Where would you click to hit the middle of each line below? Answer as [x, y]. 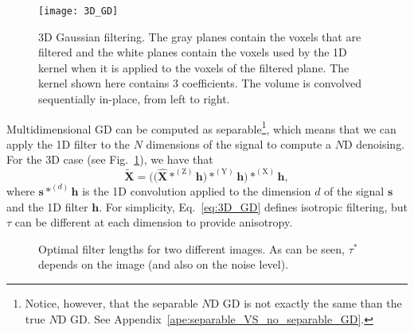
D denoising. [374, 143]
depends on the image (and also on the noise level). [164, 264]
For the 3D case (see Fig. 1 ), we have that [110, 159]
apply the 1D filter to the [68, 143]
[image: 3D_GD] [78, 11]
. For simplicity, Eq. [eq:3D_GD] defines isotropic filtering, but [253, 206]
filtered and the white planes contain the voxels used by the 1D [193, 52]
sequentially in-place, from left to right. [134, 99]
